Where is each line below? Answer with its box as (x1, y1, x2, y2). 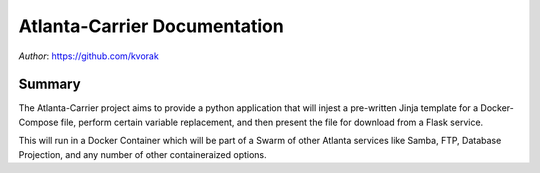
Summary (18, 76, 81, 93)
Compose (18, 116, 59, 128)
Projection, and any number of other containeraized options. (18, 148, 267, 160)
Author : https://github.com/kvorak (18, 50, 159, 62)
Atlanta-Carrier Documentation (18, 15, 284, 37)
